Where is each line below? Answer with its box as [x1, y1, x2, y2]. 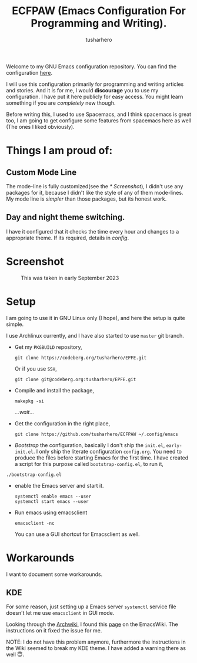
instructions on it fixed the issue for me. [6, 627, 102, 634]
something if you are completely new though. [6, 99, 116, 106]
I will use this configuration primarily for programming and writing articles [6, 81, 184, 88]
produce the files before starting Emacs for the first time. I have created [14, 454, 189, 461]
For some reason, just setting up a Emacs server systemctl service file [6, 603, 176, 610]
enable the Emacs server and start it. [14, 482, 104, 489]
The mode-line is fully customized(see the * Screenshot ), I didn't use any [6, 182, 183, 189]
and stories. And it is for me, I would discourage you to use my [6, 86, 159, 94]
